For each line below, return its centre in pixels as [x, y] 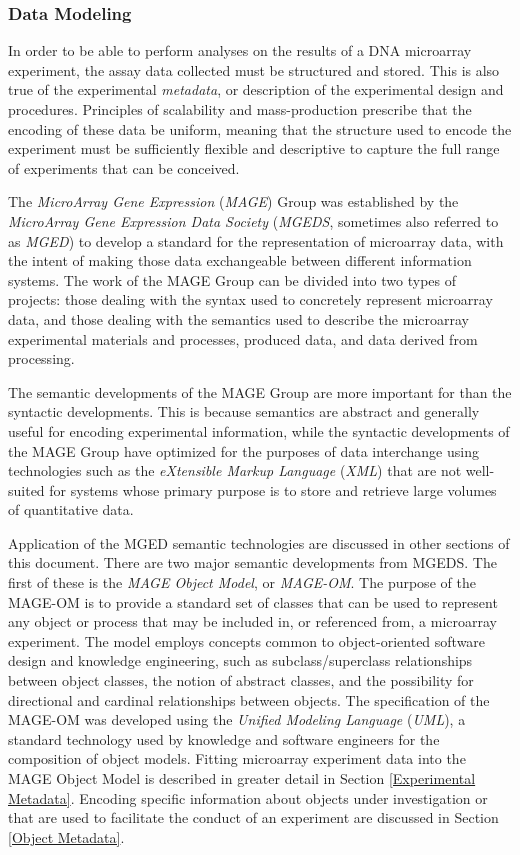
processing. [41, 358]
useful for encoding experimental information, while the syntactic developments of [259, 430]
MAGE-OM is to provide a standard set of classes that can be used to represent [253, 601]
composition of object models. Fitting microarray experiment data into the [237, 758]
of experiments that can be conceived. [124, 167]
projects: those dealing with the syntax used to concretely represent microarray [250, 299]
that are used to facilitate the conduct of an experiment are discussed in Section [253, 817]
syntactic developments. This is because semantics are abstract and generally [244, 411]
